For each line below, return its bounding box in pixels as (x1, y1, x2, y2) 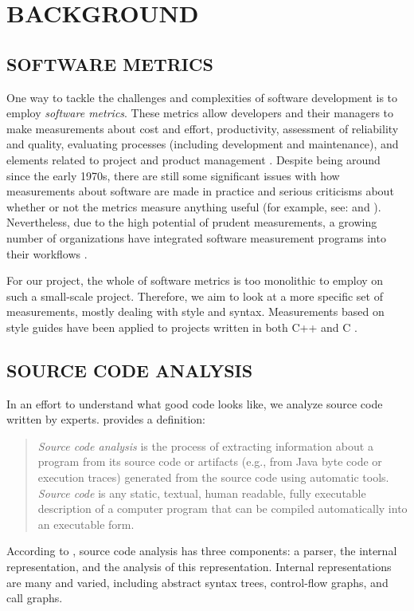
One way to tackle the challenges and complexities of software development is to (6, 89, 398, 105)
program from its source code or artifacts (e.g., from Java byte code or (37, 453, 382, 470)
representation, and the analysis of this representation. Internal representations (6, 558, 392, 575)
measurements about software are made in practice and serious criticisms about (6, 183, 394, 199)
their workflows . (6, 245, 88, 262)
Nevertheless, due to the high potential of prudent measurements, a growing (6, 214, 377, 231)
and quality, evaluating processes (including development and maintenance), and (6, 136, 399, 152)
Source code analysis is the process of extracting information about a (37, 437, 373, 454)
